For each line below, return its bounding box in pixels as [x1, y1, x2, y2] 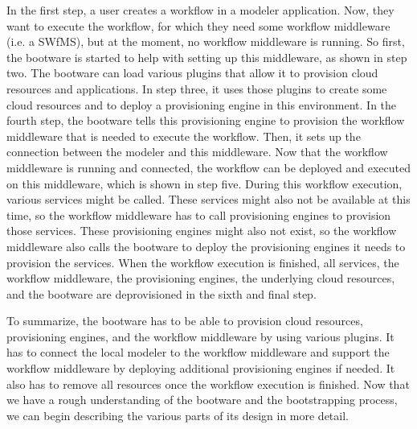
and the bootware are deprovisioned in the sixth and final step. [6, 285, 317, 302]
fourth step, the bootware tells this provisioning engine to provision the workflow [6, 112, 405, 129]
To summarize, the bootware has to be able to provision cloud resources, [6, 312, 363, 329]
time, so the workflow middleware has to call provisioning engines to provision [6, 206, 391, 223]
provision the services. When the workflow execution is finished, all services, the [6, 254, 399, 270]
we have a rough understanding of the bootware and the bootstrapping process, [6, 391, 398, 408]
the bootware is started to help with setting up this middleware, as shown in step [6, 48, 407, 65]
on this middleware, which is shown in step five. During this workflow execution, [6, 175, 403, 192]
